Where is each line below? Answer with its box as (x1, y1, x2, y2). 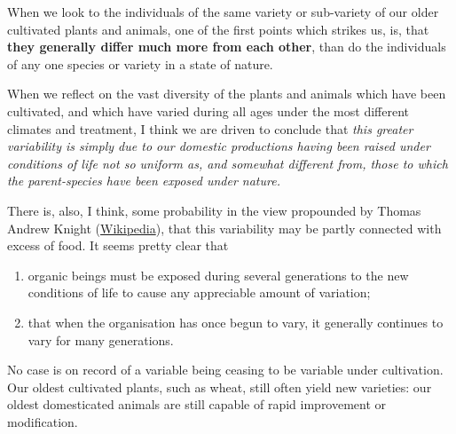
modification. (7, 412, 78, 430)
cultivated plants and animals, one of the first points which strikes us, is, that (7, 20, 429, 38)
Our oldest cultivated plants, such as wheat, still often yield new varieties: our (7, 377, 432, 396)
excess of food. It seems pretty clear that (7, 236, 229, 255)
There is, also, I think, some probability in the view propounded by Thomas (7, 201, 421, 219)
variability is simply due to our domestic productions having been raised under (7, 137, 430, 155)
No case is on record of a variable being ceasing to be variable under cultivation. (7, 360, 444, 379)
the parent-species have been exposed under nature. (7, 171, 280, 190)
